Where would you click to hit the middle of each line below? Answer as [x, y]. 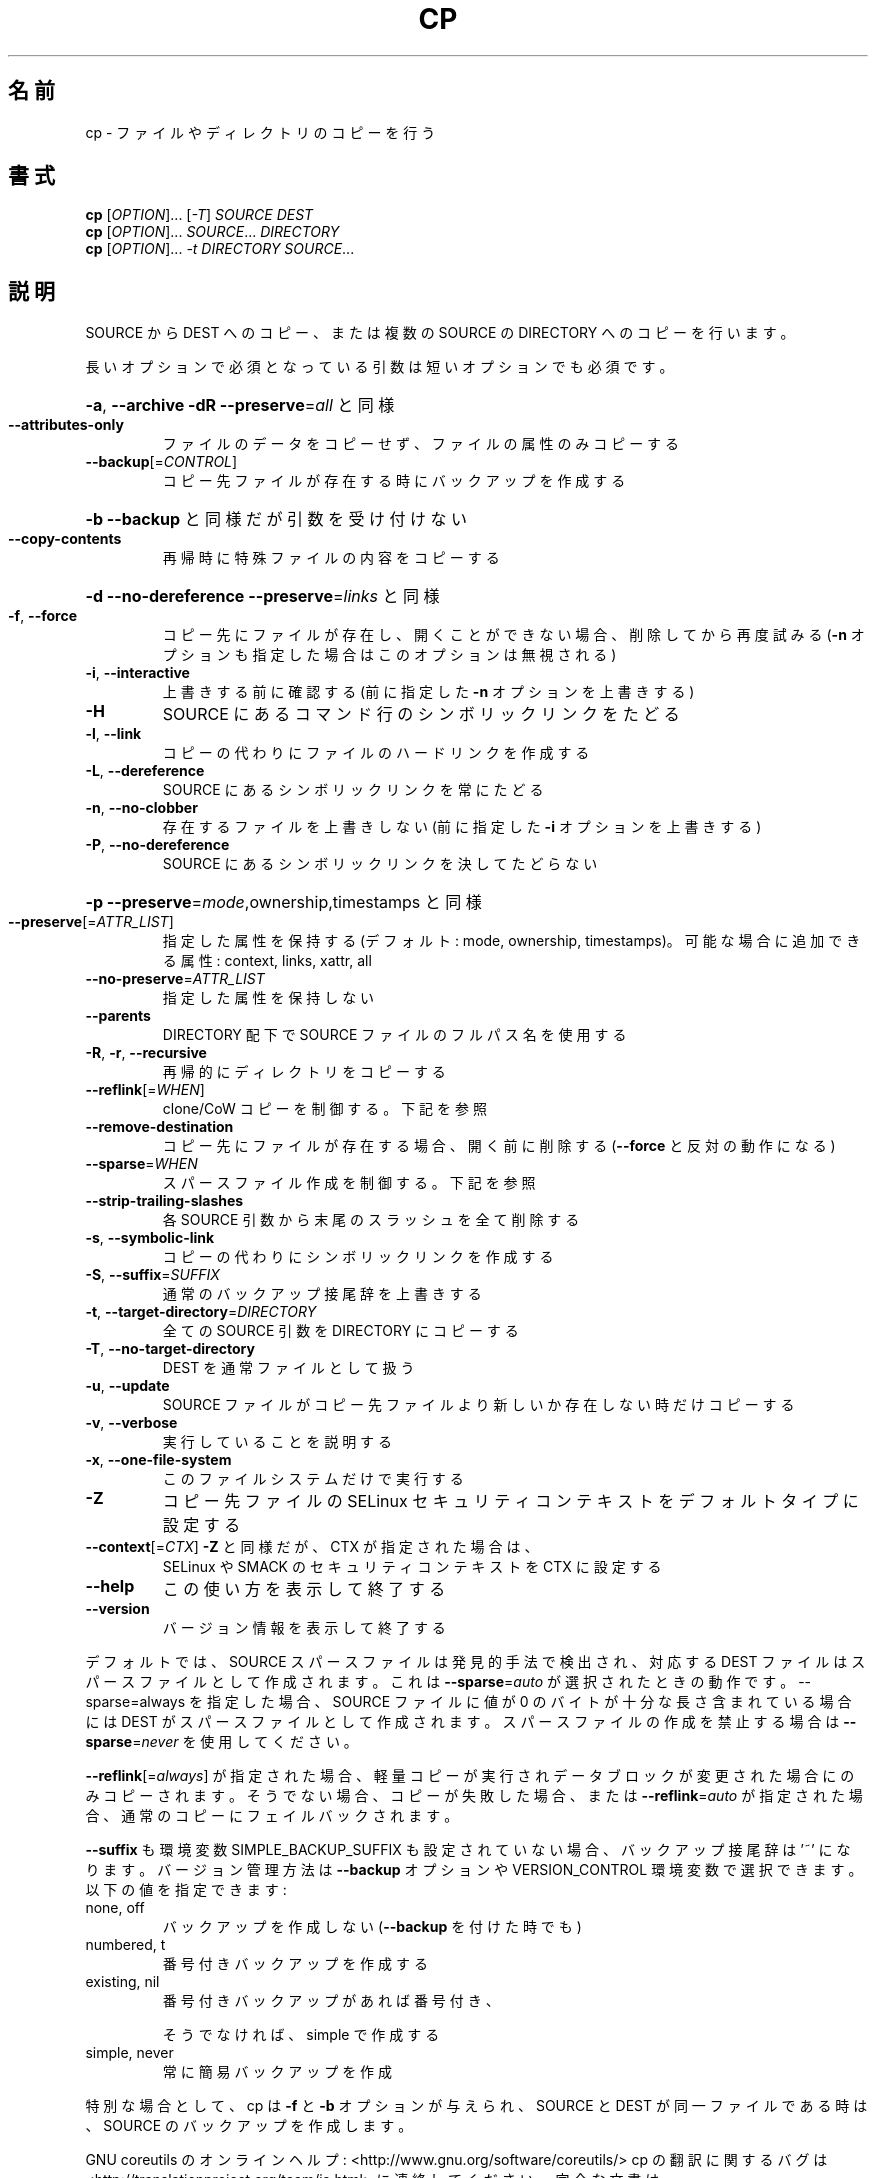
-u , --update [127, 1386]
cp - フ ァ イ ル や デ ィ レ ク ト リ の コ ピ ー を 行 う [260, 132]
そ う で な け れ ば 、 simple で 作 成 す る [301, 2035]
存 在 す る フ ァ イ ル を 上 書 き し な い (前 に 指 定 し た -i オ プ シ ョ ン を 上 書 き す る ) [462, 827]
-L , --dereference [145, 771]
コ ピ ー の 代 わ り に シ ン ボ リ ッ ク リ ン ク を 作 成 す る [358, 1257]
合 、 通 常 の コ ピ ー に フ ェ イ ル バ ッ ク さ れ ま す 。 [272, 1816]
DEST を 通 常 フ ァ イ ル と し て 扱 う [288, 1368]
